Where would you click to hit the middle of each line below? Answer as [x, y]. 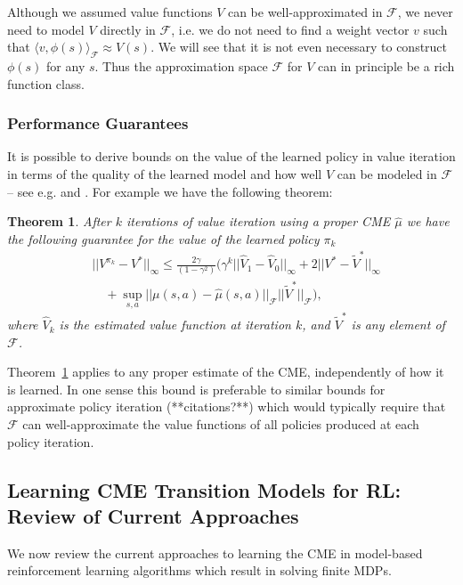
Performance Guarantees [98, 123]
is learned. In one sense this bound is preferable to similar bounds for [196, 389]
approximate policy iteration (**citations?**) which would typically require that [227, 406]
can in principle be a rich [386, 65]
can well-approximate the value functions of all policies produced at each [221, 424]
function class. [46, 83]
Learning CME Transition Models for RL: [204, 489]
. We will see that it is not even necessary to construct [299, 47]
